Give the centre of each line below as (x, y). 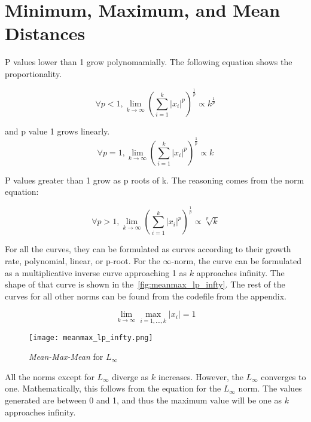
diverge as (130, 376)
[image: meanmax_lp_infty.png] (91, 337)
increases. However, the (201, 376)
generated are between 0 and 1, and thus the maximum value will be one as (143, 400)
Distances (45, 33)
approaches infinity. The (240, 272)
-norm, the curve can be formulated (237, 260)
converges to (283, 376)
